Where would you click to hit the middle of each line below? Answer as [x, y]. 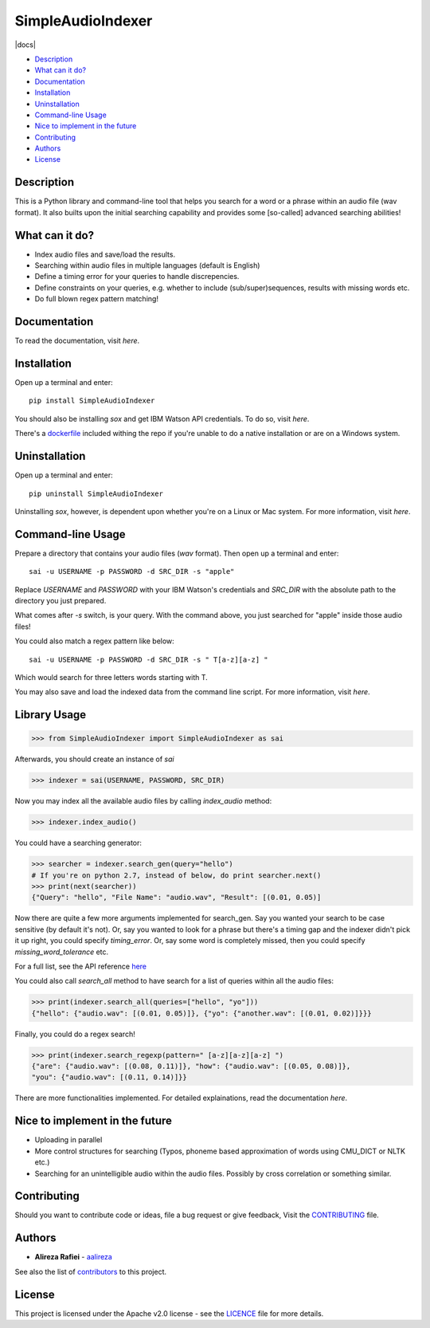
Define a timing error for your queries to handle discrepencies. [137, 277]
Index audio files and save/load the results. [105, 254]
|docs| [25, 45]
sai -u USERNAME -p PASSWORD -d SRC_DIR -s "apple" [132, 572]
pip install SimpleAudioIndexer [92, 401]
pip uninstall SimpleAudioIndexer [96, 493]
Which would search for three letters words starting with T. [111, 677]
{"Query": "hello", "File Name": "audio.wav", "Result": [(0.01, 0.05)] [176, 898]
